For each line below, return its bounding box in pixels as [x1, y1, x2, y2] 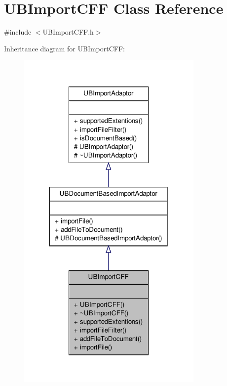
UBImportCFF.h [42, 27, 94, 37]
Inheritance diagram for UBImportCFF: [4, 43, 125, 53]
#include [4, 27, 32, 37]
